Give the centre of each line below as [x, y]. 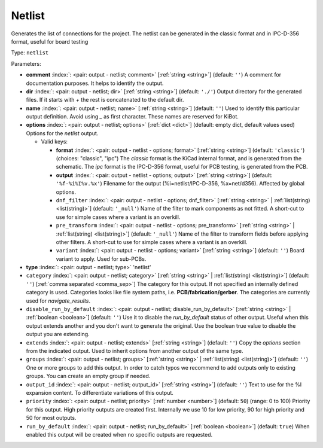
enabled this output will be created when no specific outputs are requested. [119, 434]
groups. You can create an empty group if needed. [88, 376]
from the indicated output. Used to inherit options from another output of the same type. [135, 351]
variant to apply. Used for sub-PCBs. [101, 259]
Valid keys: [54, 142]
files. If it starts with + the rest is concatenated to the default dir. [105, 100]
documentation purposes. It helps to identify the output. [95, 83]
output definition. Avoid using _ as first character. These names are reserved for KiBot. [132, 117]
